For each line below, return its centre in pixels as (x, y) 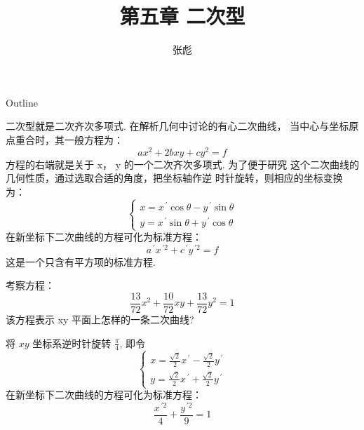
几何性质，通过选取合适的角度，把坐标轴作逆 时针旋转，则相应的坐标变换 (174, 178)
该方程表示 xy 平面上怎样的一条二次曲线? (100, 319)
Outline (22, 102)
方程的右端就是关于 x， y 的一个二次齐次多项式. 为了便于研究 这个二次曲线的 (182, 164)
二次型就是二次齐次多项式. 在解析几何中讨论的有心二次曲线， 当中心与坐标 (177, 126)
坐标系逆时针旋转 (72, 343)
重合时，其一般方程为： (69, 139)
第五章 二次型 (182, 16)
